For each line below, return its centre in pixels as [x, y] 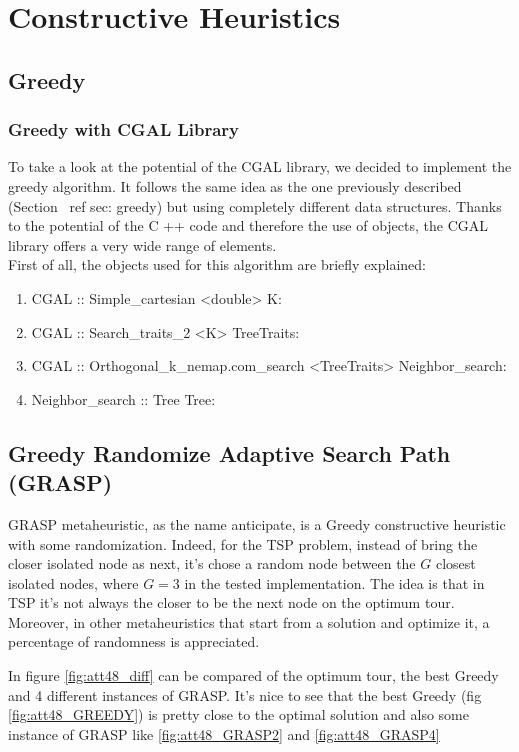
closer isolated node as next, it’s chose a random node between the [212, 563]
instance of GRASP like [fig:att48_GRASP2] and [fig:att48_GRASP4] [224, 733]
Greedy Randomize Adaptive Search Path [229, 452]
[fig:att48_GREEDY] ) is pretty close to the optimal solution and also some [238, 714]
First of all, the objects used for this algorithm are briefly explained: [217, 264]
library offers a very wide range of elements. [142, 244]
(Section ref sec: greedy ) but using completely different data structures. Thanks [255, 205]
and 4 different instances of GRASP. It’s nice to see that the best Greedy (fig [245, 694]
